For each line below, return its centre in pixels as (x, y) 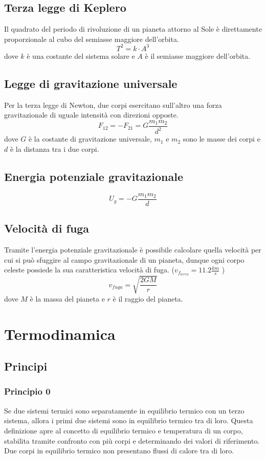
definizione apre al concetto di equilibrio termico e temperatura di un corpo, (124, 430)
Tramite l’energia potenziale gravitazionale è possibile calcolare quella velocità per (133, 249)
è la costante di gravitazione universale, (90, 139)
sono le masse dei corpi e (221, 139)
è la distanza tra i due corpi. (54, 148)
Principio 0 (27, 391)
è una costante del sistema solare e (81, 55)
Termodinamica (60, 334)
